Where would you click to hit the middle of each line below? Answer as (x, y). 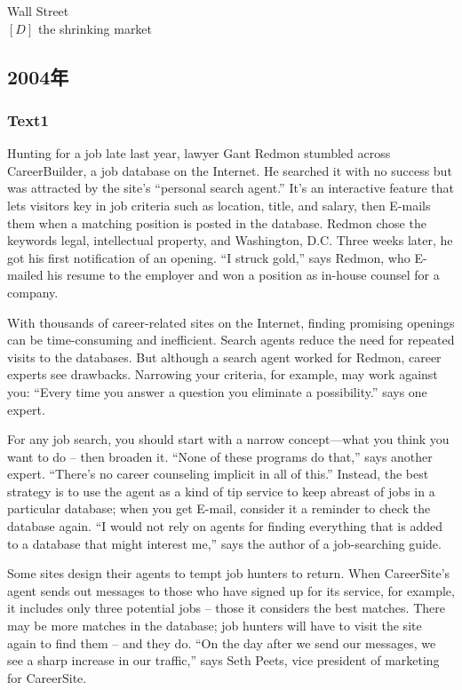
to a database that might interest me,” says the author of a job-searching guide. (224, 543)
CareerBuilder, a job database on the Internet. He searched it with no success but (230, 170)
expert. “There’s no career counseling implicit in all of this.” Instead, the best (218, 474)
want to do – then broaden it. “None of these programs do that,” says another (220, 456)
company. (33, 292)
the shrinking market (95, 28)
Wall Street (38, 11)
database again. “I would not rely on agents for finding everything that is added (225, 526)
